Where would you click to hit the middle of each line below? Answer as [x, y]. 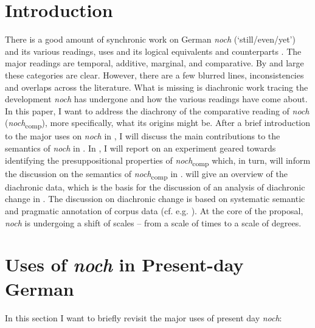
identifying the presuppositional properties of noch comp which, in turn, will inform [158, 161]
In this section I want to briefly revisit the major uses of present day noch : [144, 317]
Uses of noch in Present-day [124, 265]
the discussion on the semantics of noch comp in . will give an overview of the [146, 174]
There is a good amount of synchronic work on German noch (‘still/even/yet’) [150, 39]
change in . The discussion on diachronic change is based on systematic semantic [155, 199]
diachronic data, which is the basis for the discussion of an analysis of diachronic [155, 187]
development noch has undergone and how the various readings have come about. [156, 99]
